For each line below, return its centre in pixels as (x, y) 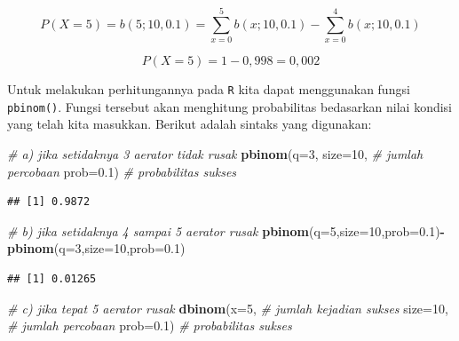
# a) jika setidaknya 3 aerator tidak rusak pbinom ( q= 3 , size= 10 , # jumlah (215, 154)
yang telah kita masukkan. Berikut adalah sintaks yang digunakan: (190, 124)
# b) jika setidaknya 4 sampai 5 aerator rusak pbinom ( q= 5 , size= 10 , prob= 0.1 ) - (226, 230)
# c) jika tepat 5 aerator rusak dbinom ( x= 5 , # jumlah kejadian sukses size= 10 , (228, 308)
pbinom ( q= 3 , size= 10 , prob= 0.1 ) (96, 248)
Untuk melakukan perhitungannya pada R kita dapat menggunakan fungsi (209, 89)
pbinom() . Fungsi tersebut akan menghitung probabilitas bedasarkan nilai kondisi (230, 106)
